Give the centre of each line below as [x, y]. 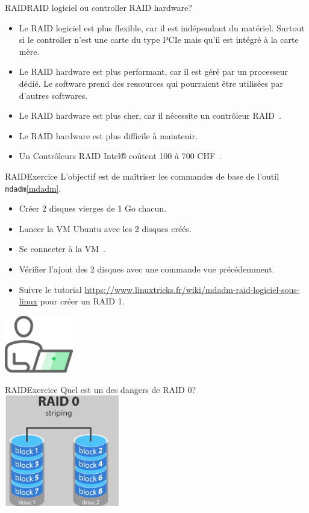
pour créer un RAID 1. [82, 301]
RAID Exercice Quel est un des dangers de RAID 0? [101, 389]
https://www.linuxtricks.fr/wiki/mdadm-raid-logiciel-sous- [192, 289]
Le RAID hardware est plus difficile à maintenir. [108, 135]
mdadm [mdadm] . [33, 188]
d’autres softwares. [53, 95]
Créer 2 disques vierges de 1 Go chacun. [93, 208]
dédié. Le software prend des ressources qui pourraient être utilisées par [151, 83]
